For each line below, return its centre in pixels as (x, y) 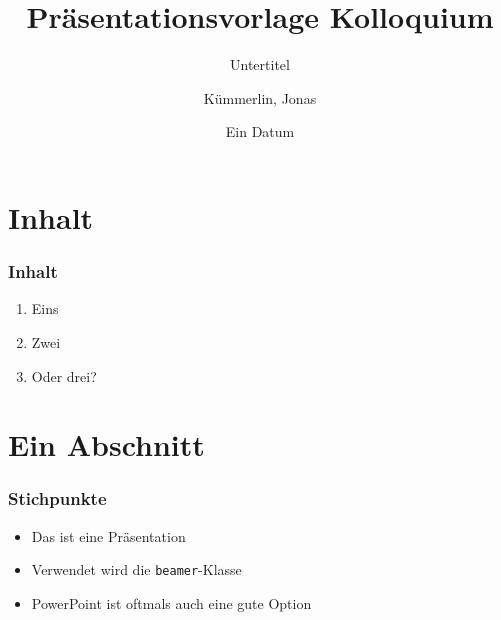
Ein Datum (260, 131)
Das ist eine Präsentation (108, 535)
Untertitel (260, 64)
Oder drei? (64, 375)
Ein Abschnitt (106, 444)
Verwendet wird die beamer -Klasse (136, 569)
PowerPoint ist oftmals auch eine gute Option (171, 602)
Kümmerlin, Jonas (260, 97)
